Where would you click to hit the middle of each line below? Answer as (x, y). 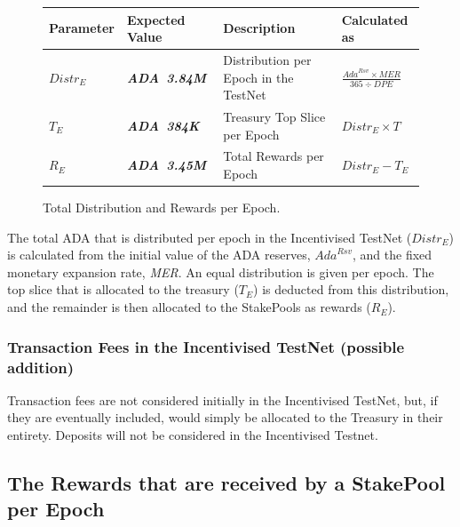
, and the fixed (393, 255)
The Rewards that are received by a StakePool (226, 482)
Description (259, 28)
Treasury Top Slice (274, 116)
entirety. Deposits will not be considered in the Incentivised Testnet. (193, 434)
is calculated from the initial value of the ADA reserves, (159, 255)
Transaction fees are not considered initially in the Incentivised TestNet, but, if (222, 399)
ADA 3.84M (167, 77)
